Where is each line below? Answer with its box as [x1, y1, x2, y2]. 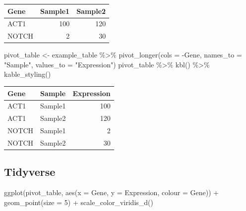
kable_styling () [4, 69, 51, 79]
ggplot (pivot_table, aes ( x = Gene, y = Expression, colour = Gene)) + [4, 187, 219, 198]
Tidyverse [4, 164, 56, 179]
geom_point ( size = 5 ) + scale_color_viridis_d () [4, 197, 153, 207]
